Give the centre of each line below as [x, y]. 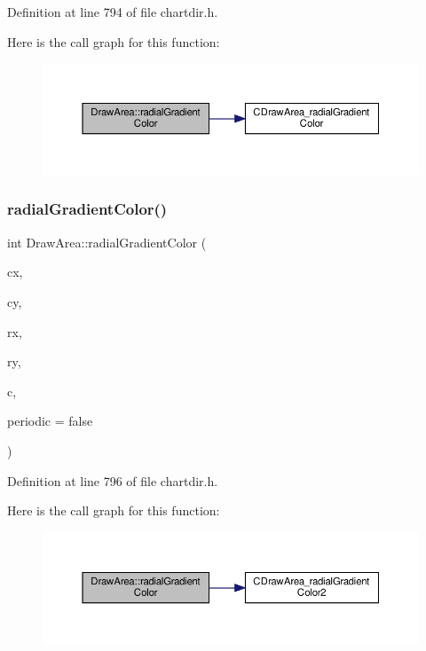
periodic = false [50, 421]
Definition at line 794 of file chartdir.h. [113, 12]
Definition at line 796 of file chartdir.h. [113, 480]
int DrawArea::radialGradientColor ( [107, 242]
